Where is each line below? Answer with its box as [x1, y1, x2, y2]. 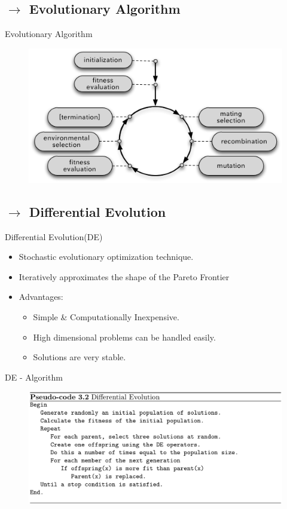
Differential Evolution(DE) [5, 230, 103, 243]
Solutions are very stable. [33, 351, 126, 363]
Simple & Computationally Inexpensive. [33, 310, 179, 323]
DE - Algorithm [5, 370, 63, 383]
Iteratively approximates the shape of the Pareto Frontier [19, 270, 230, 283]
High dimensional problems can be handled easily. [33, 330, 216, 343]
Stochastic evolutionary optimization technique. [19, 250, 194, 263]
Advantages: [19, 290, 63, 303]
